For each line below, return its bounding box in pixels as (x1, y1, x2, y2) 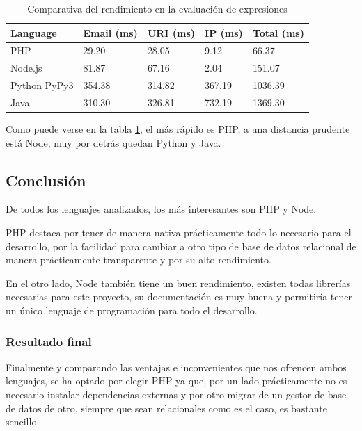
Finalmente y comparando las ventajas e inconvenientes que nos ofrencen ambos (6, 359, 347, 374)
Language (10, 25, 57, 40)
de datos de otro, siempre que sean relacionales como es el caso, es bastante (6, 400, 327, 415)
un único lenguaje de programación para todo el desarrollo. (6, 303, 258, 318)
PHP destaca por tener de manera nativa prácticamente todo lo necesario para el (6, 225, 352, 240)
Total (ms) (252, 25, 304, 40)
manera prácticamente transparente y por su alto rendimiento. (6, 252, 271, 267)
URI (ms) (147, 25, 196, 40)
